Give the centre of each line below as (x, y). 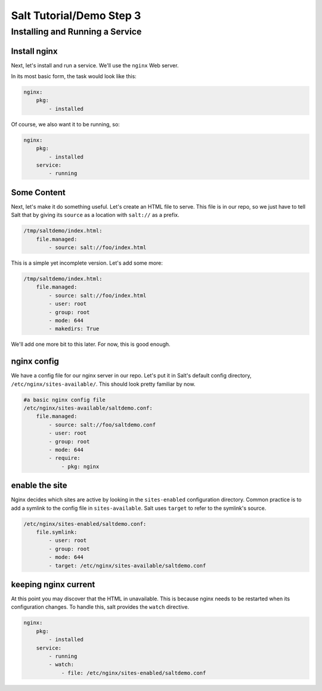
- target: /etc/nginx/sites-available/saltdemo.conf (127, 565)
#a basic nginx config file (64, 400)
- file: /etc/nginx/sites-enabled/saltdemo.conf (134, 673)
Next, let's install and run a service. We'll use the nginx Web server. (95, 65)
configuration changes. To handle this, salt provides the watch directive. (100, 607)
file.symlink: (57, 532)
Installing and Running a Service (76, 32)
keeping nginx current (53, 585)
